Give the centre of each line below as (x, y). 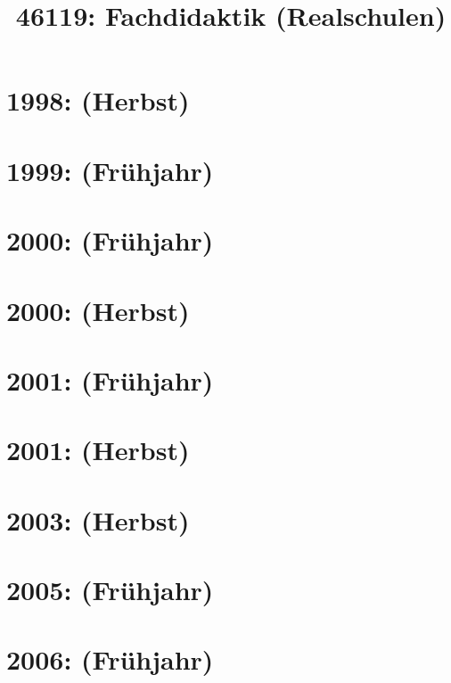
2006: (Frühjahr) (110, 659)
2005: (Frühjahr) (110, 589)
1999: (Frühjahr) (110, 170)
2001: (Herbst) (98, 450)
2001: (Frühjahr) (110, 379)
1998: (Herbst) (98, 100)
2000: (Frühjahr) (110, 240)
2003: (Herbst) (98, 519)
